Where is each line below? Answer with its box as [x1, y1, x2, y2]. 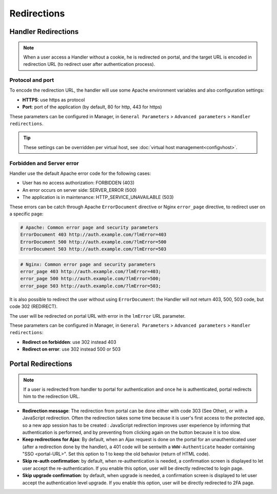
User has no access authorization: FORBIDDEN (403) [22, 180, 135, 186]
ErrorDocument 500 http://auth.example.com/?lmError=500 [20, 239, 167, 245]
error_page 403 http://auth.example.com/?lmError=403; [20, 269, 161, 275]
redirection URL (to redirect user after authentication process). [23, 61, 155, 67]
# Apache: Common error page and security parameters [20, 224, 159, 230]
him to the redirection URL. [23, 393, 80, 399]
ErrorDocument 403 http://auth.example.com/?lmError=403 [20, 232, 167, 237]
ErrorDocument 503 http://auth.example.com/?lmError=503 [20, 246, 167, 252]
